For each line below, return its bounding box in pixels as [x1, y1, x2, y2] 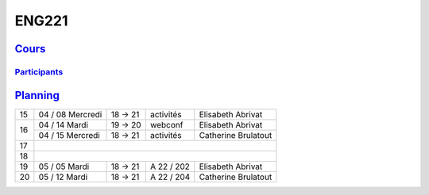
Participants [14, 66, 64, 77]
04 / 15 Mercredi [38, 129, 101, 140]
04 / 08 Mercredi [38, 109, 102, 120]
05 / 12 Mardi [38, 171, 88, 182]
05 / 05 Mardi [38, 161, 90, 172]
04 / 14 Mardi [38, 119, 89, 130]
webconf [149, 119, 184, 130]
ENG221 [14, 12, 68, 29]
